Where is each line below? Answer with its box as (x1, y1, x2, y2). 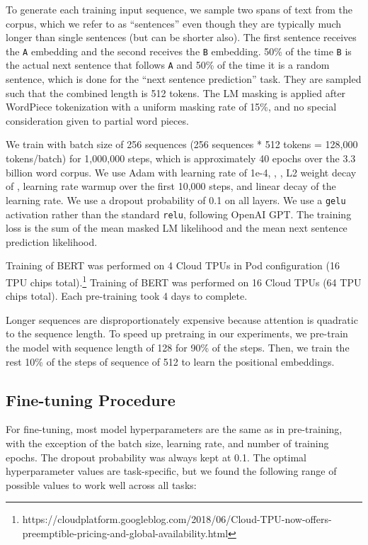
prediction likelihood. (6, 234, 98, 249)
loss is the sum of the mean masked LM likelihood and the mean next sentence (6, 220, 347, 235)
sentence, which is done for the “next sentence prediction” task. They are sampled (6, 72, 362, 86)
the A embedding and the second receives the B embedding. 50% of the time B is (6, 43, 352, 58)
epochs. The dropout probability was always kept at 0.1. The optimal (6, 449, 306, 464)
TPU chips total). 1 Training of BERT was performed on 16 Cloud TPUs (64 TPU (6, 272, 362, 289)
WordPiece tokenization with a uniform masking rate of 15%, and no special (6, 99, 337, 114)
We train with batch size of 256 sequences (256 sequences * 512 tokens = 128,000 (6, 137, 358, 152)
